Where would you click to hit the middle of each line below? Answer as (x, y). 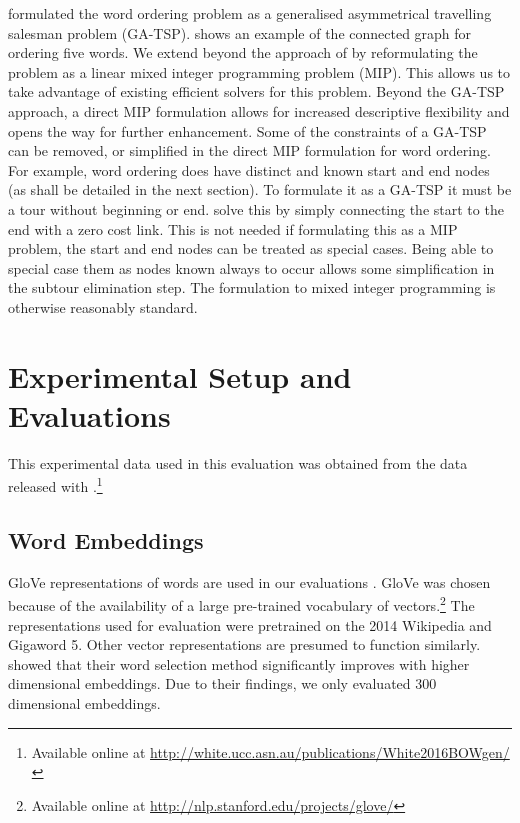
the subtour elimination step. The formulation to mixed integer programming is (252, 287)
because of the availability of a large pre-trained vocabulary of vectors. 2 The (241, 604)
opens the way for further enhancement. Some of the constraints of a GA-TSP (247, 130)
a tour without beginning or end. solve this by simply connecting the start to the (256, 208)
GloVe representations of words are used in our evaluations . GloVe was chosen (249, 581)
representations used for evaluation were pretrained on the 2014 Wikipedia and (250, 624)
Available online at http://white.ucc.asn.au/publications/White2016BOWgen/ (270, 751)
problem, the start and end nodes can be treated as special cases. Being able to (251, 248)
